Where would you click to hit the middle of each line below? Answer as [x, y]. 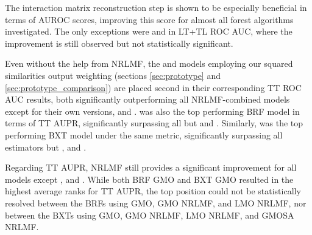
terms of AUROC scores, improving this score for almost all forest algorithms [149, 19]
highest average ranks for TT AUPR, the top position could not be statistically [153, 191]
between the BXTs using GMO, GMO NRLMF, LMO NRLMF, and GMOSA [150, 215]
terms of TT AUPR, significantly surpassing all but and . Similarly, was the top [154, 123]
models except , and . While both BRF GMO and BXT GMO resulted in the [149, 179]
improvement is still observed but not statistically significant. [119, 43]
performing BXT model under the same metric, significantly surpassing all [144, 135]
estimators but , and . [46, 147]
